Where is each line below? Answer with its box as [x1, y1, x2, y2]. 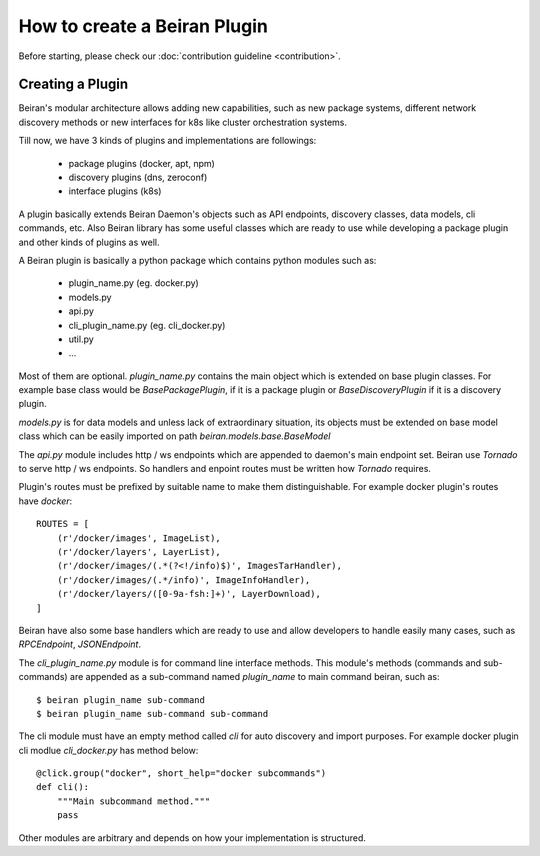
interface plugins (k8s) [68, 185, 162, 197]
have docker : [18, 495, 73, 507]
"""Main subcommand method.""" [56, 795, 211, 807]
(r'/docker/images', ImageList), [56, 532, 222, 544]
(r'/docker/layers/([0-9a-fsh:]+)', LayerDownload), [56, 588, 322, 600]
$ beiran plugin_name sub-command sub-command [36, 708, 269, 719]
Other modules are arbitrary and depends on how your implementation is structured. [18, 831, 367, 844]
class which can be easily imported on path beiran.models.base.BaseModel [18, 430, 331, 442]
